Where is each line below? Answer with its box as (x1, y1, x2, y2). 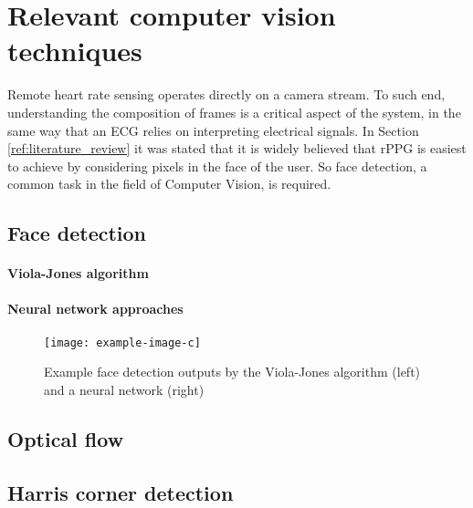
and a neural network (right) (44, 379, 205, 399)
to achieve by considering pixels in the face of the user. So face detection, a (7, 156, 427, 175)
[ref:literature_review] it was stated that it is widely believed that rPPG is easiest (7, 139, 467, 158)
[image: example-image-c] (44, 336, 201, 349)
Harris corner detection (7, 478, 234, 506)
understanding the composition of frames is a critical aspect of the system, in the (7, 102, 461, 121)
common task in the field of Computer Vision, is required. (7, 174, 331, 193)
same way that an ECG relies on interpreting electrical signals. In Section (7, 120, 419, 140)
